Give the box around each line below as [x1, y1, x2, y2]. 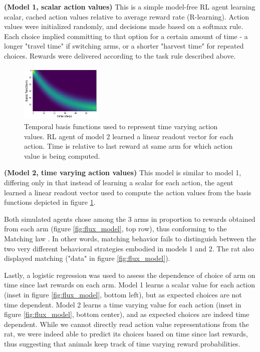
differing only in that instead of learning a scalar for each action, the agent [4, 177, 233, 187]
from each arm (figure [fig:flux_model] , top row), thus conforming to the [4, 223, 227, 234]
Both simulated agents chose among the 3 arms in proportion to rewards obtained [4, 213, 255, 224]
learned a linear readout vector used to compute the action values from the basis [4, 187, 251, 197]
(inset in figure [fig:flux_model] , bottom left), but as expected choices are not [4, 289, 242, 299]
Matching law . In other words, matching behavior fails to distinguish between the [4, 233, 256, 243]
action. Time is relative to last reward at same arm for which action [24, 141, 233, 151]
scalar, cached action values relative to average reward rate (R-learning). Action [4, 11, 249, 22]
